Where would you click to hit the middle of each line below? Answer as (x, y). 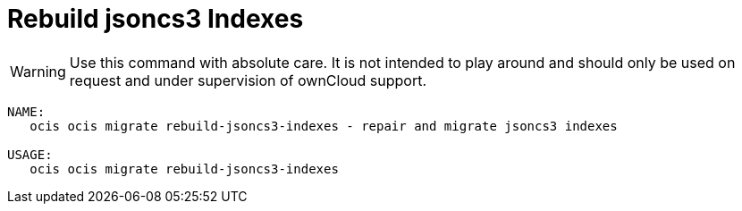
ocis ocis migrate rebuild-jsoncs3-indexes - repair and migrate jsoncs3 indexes (324, 126)
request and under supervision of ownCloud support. (248, 80)
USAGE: (30, 154)
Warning (38, 71)
